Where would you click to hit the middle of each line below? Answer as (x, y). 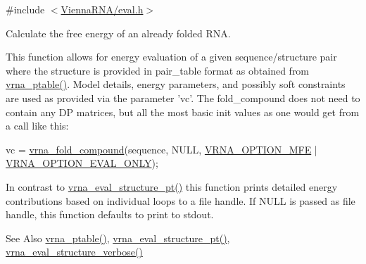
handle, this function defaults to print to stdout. (110, 214)
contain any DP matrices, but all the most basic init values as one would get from (183, 112)
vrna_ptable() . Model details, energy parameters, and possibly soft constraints (176, 84)
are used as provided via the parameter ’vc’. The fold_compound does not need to (183, 98)
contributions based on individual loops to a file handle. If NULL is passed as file (181, 200)
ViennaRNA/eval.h (102, 9)
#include (25, 9)
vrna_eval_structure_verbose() (74, 252)
